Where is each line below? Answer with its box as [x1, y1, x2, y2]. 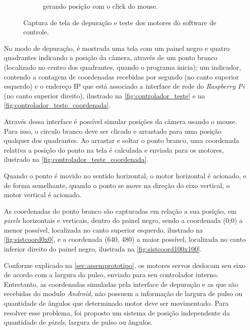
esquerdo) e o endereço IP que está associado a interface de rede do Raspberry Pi [4, 81, 245, 91]
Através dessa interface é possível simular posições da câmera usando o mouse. [4, 116, 237, 126]
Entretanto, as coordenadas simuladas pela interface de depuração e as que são [4, 279, 238, 289]
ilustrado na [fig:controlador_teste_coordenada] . [4, 154, 149, 164]
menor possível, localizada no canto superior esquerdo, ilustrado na [4, 224, 203, 235]
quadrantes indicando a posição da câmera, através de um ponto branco [4, 52, 217, 63]
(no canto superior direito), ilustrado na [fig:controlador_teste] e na [4, 90, 205, 100]
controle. [23, 27, 49, 37]
